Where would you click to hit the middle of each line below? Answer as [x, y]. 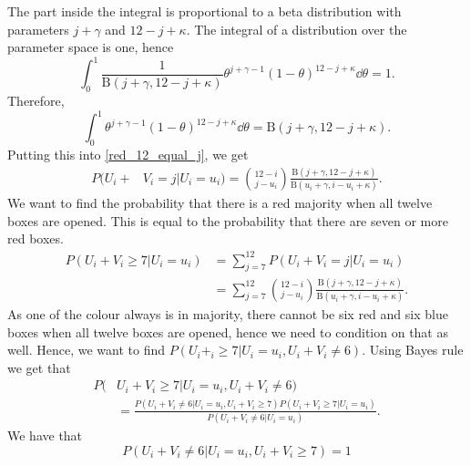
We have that [45, 435]
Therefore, [36, 101]
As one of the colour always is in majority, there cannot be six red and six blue [228, 313]
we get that [39, 367]
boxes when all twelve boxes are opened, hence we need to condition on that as [228, 331]
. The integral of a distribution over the [297, 29]
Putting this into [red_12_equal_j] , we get [128, 154]
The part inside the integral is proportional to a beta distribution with [205, 11]
